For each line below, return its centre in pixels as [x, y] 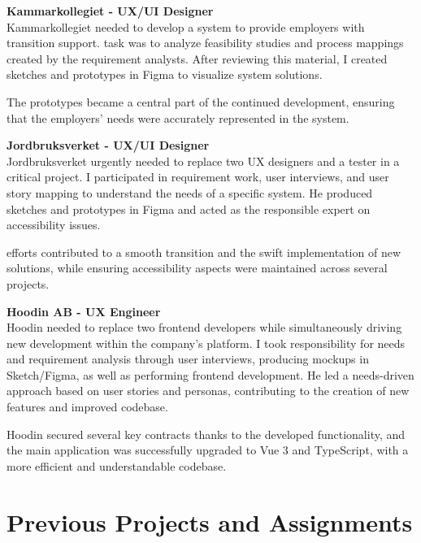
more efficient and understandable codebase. [117, 465]
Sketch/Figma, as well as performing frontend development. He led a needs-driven [210, 374]
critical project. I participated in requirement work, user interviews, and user [198, 177]
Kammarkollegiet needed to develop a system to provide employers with [186, 26]
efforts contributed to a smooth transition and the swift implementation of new [204, 252]
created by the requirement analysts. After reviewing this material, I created [197, 58]
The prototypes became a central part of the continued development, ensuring [201, 101]
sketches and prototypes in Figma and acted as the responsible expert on [189, 209]
